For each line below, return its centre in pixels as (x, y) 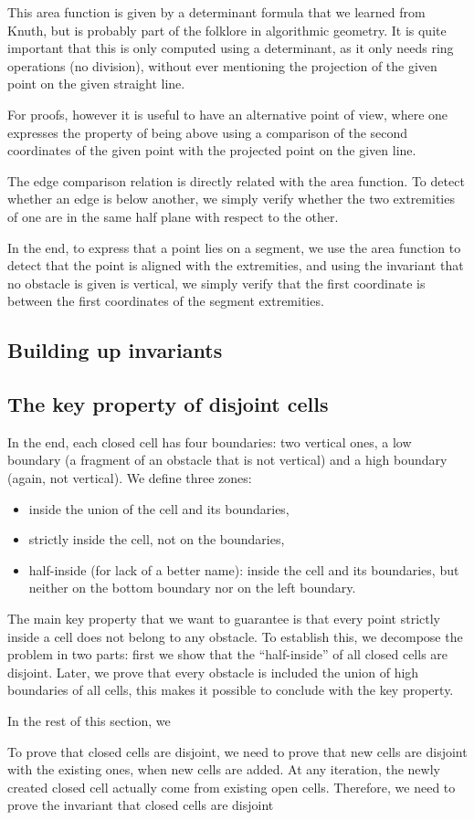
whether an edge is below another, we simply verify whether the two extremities (231, 199)
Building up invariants (115, 350)
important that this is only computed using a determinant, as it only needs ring (231, 48)
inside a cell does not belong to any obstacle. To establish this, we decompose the (235, 636)
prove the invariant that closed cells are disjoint (141, 805)
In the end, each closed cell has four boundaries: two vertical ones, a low (210, 442)
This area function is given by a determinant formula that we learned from (216, 12)
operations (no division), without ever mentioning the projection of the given (222, 65)
